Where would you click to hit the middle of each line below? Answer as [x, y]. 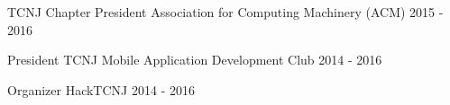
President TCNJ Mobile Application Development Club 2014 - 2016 [195, 60]
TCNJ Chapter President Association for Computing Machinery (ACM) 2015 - [225, 12]
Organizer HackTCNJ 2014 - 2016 [101, 89]
